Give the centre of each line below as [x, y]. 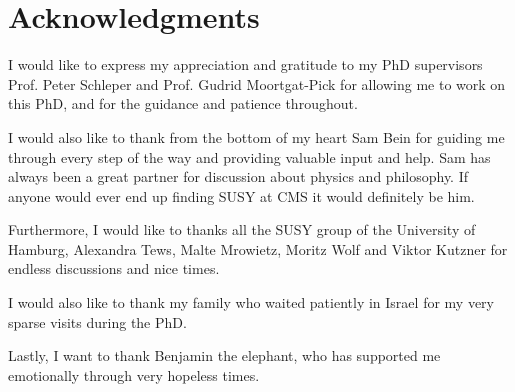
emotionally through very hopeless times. [134, 374]
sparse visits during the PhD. [97, 321]
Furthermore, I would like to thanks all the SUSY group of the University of [242, 229]
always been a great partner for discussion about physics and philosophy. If [238, 176]
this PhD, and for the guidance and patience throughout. [183, 103]
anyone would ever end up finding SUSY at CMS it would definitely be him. [241, 195]
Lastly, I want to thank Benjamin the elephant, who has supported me [224, 355]
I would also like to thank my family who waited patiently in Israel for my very [251, 302]
